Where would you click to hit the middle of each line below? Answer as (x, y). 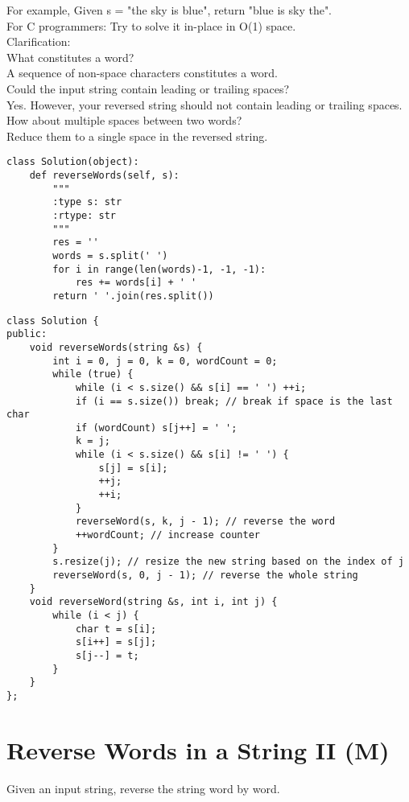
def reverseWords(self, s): (104, 175)
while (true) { (93, 374)
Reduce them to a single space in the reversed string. (137, 136)
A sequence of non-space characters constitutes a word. (142, 73)
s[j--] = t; (107, 655)
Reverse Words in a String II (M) (198, 749)
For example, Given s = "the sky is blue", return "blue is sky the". (169, 10)
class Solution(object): (73, 162)
